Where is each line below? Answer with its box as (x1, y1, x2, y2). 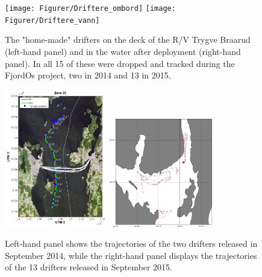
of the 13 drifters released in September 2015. (5, 261, 172, 273)
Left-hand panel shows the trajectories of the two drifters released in (5, 237, 258, 250)
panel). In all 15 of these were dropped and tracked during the (5, 57, 235, 69)
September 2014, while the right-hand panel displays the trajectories (5, 249, 257, 261)
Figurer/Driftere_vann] (5, 16, 100, 25)
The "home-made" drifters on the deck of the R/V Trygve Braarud (5, 33, 251, 46)
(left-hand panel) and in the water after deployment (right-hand (5, 45, 241, 57)
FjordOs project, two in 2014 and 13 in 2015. (5, 69, 171, 81)
